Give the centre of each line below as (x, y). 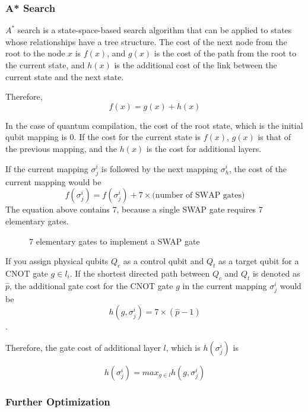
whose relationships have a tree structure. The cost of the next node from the (146, 41)
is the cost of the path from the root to (225, 53)
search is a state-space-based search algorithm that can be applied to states (155, 30)
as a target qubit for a (259, 261)
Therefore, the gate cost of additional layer (83, 348)
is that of (274, 137)
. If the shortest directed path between (140, 273)
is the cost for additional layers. (204, 148)
